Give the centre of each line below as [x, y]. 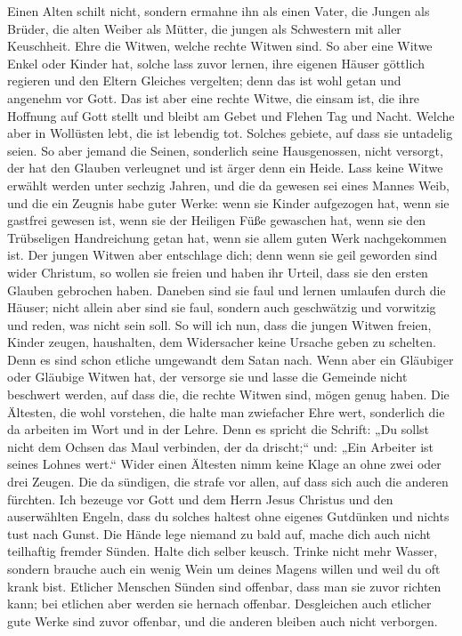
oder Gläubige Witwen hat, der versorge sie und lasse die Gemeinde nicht [207, 377]
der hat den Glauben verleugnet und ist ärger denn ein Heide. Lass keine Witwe [225, 168]
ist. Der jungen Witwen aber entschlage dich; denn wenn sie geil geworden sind [223, 255]
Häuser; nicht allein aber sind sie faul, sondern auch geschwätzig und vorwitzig [222, 307]
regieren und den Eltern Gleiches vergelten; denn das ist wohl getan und [204, 81]
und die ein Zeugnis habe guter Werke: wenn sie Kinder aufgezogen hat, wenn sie [228, 202]
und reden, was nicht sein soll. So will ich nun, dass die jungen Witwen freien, [219, 324]
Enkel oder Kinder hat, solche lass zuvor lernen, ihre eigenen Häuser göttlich [216, 63]
